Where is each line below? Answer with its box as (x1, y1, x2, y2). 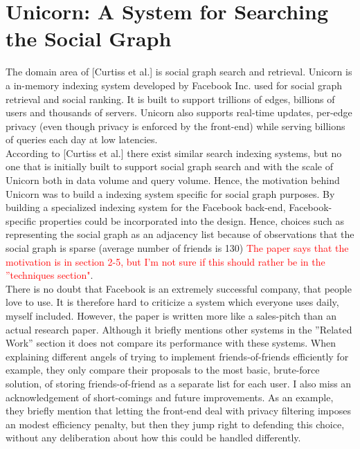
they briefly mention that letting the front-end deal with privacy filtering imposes (6, 403, 351, 418)
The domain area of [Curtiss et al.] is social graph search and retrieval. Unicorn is (6, 64, 352, 79)
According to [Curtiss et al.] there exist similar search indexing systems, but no (6, 145, 342, 160)
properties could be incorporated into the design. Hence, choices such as (39, 213, 345, 228)
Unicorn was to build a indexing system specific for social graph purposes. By (6, 186, 335, 201)
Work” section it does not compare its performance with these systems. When (6, 336, 336, 350)
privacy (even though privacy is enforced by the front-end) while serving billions (6, 118, 345, 133)
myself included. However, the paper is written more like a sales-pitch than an (6, 309, 336, 322)
